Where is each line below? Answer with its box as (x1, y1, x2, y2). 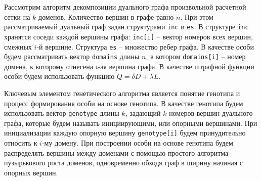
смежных (4, 41, 32, 52)
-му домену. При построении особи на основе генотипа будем (41, 138, 233, 148)
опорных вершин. (4, 167, 58, 177)
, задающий (125, 108, 161, 118)
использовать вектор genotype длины (4, 108, 119, 118)
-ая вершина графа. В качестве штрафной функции (98, 61, 254, 71)
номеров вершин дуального (169, 108, 253, 118)
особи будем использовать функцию (4, 71, 115, 81)
